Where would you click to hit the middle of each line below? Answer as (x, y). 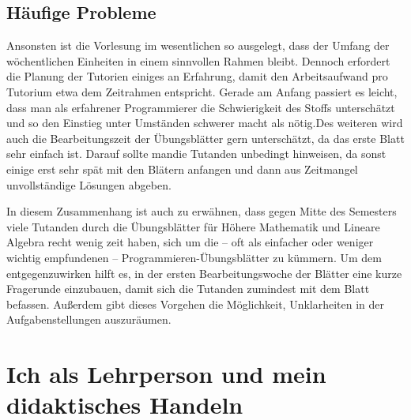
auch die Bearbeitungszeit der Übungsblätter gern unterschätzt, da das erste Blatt (205, 138)
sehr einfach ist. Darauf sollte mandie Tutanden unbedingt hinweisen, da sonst (196, 154)
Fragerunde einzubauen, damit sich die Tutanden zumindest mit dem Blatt (188, 289)
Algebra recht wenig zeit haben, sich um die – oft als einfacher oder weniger (190, 242)
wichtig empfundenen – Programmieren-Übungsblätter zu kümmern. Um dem (194, 257)
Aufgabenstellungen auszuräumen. (89, 319)
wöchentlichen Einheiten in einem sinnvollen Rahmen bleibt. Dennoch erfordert (198, 60)
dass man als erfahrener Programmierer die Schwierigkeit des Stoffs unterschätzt (201, 107)
